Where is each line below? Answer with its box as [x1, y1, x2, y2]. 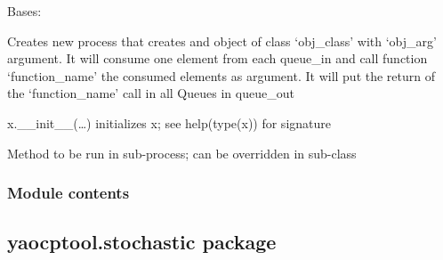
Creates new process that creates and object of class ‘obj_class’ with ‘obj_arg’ [7, 31, 437, 50]
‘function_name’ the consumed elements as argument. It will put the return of [7, 66, 436, 85]
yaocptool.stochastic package [7, 228, 277, 256]
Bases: [7, 2, 42, 20]
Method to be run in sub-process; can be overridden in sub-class [7, 143, 357, 162]
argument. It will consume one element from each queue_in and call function [7, 49, 428, 68]
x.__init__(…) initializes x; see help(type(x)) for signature [7, 113, 331, 132]
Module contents [7, 182, 130, 204]
